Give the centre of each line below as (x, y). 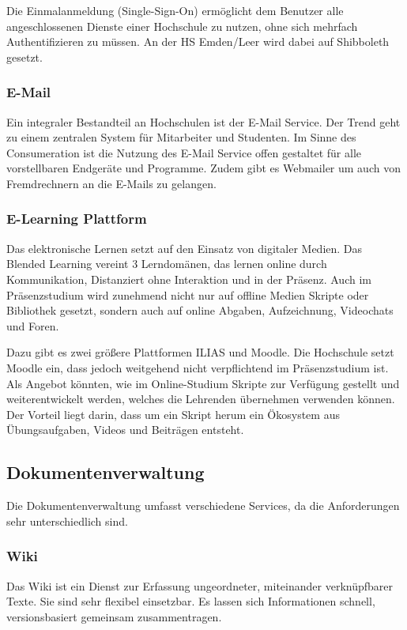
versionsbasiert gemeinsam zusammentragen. (114, 616)
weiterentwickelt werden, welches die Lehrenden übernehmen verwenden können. (201, 399)
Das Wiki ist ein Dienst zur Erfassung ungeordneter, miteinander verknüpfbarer (200, 585)
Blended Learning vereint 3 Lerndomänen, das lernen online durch (167, 264)
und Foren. (33, 325)
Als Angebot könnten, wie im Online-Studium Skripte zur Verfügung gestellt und (203, 383)
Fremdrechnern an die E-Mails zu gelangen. (111, 183)
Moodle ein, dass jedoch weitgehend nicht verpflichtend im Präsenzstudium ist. (198, 367)
